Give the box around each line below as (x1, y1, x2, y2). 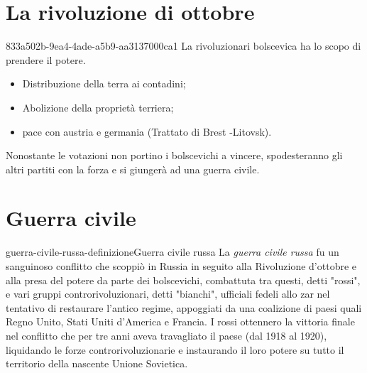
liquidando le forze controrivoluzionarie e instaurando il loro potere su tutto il (6, 342, 344, 357)
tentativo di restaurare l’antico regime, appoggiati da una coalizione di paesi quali (6, 300, 362, 315)
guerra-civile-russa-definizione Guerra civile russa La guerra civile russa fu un (6, 244, 339, 259)
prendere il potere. (6, 52, 86, 67)
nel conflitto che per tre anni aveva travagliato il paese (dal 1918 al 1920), (6, 328, 327, 342)
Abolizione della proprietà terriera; (22, 99, 174, 114)
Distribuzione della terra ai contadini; (22, 76, 186, 91)
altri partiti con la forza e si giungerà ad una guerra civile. (6, 161, 260, 176)
